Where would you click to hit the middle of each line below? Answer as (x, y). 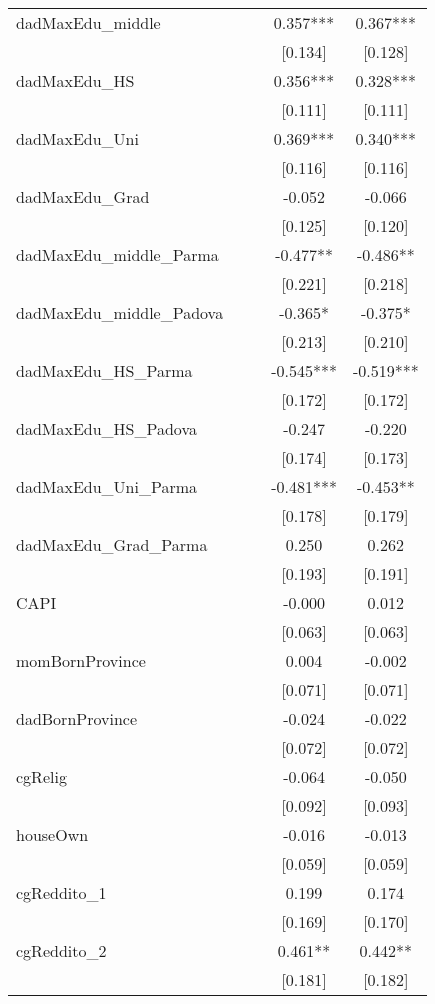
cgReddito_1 (61, 892)
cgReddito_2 (61, 950)
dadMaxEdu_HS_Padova (106, 428)
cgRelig (41, 776)
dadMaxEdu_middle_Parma (117, 254)
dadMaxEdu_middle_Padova (120, 312)
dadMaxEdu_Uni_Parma (106, 486)
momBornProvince (81, 660)
